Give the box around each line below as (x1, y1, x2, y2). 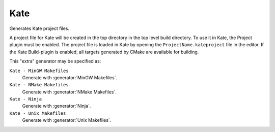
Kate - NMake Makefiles (9, 82, 69, 88)
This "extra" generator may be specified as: (9, 58, 101, 64)
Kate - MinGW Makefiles (9, 68, 69, 74)
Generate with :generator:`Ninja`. (22, 103, 91, 109)
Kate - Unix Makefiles (9, 110, 66, 116)
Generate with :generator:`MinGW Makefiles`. (22, 74, 117, 81)
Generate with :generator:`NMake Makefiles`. (22, 89, 117, 95)
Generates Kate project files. (9, 25, 70, 31)
